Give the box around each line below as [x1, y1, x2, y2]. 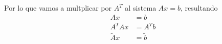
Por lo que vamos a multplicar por [4, 3, 112, 13]
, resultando [181, 3, 218, 13]
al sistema [125, 3, 157, 13]
